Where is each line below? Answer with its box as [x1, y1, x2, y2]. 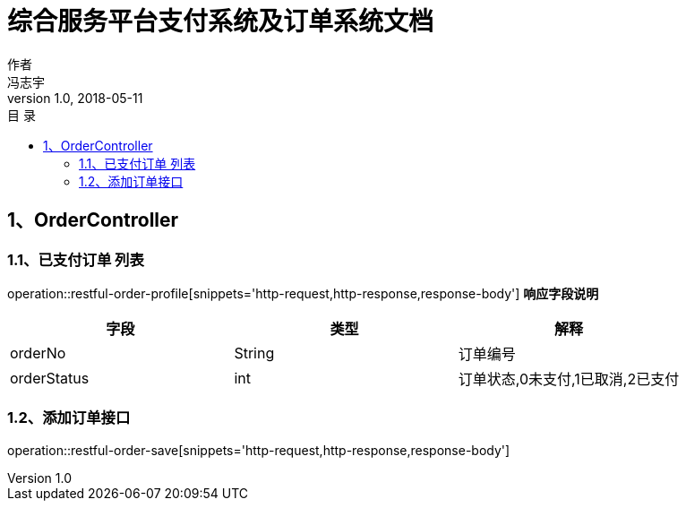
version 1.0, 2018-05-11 [7, 90, 143, 106]
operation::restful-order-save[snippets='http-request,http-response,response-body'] [7, 442, 510, 458]
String [234, 343, 275, 362]
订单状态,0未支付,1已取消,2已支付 [458, 369, 680, 388]
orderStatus [10, 368, 90, 387]
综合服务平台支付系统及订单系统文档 [7, 6, 434, 37]
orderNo [10, 343, 66, 362]
